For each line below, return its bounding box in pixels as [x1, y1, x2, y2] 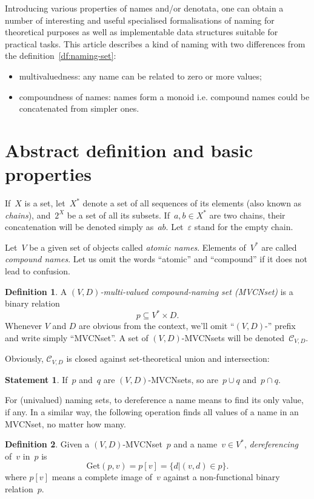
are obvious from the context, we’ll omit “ [79, 319, 235, 332]
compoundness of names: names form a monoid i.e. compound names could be [19, 90, 310, 103]
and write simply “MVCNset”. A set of [5, 331, 149, 344]
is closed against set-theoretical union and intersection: [66, 352, 270, 365]
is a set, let [24, 197, 65, 209]
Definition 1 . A [5, 285, 67, 297]
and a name [173, 438, 218, 450]
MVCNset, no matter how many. [5, 417, 126, 430]
